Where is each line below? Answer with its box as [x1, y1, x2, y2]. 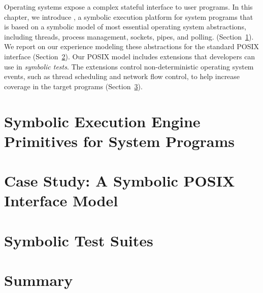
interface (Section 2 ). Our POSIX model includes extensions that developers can [4, 51, 255, 61]
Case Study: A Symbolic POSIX [4, 170, 235, 191]
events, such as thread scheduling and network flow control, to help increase [4, 71, 240, 82]
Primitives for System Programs [4, 130, 235, 151]
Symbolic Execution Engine [4, 111, 201, 131]
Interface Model [4, 190, 118, 211]
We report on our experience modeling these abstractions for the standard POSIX [4, 41, 259, 52]
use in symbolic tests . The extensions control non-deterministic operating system [4, 61, 254, 71]
